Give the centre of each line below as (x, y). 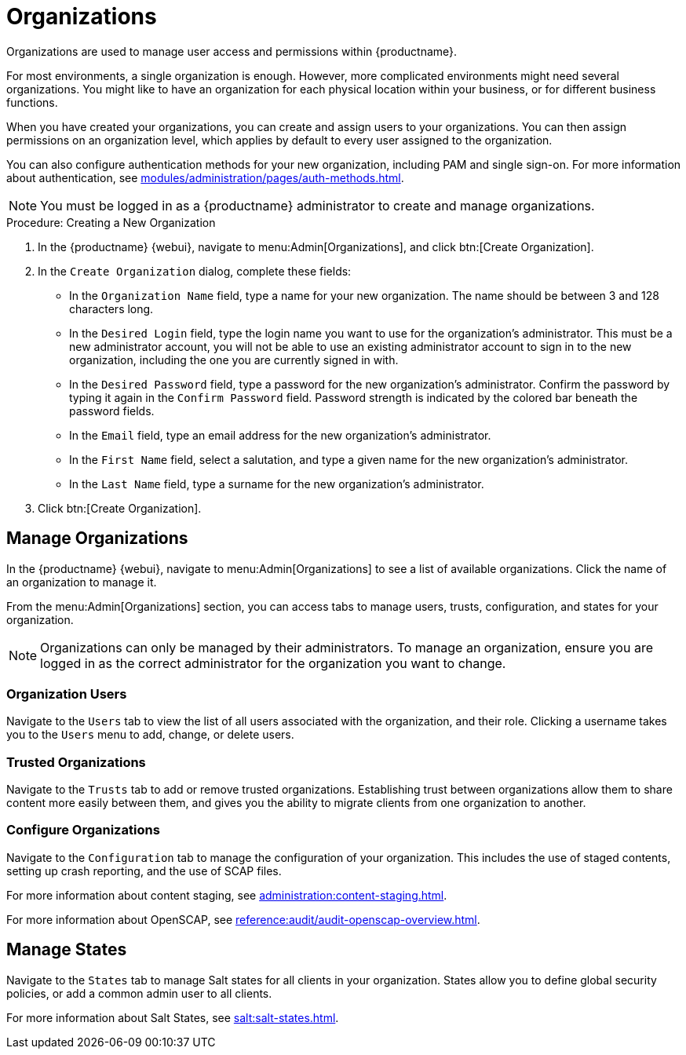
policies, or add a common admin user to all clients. (139, 993)
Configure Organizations (83, 830)
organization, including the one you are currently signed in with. (234, 360)
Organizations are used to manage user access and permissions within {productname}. (232, 51)
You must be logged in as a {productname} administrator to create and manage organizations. (317, 205)
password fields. (112, 411)
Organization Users (67, 694)
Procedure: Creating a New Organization (111, 222)
